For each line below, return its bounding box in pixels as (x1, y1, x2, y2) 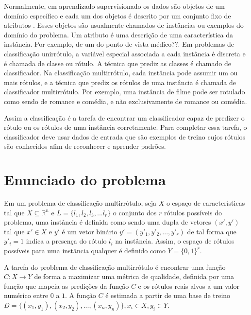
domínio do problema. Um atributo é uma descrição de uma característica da (4, 29, 234, 39)
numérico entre (4, 290, 49, 300)
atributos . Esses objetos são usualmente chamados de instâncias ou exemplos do (4, 20, 244, 30)
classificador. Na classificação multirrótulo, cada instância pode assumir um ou (4, 68, 238, 78)
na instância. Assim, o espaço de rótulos (115, 236, 234, 246)
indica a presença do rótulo (26, 236, 107, 246)
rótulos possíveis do (164, 207, 222, 217)
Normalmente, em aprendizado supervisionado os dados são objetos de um (4, 1, 225, 11)
